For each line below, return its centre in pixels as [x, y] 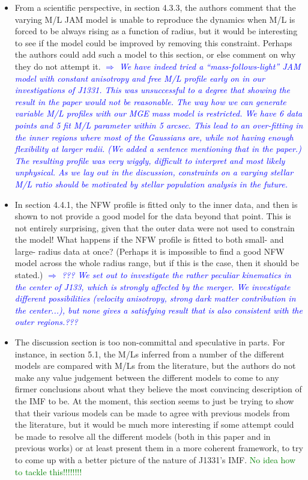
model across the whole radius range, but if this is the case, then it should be [157, 263]
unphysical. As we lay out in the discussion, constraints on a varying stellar [154, 172]
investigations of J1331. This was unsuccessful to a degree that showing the [152, 90]
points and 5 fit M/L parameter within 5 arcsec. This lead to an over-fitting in [159, 125]
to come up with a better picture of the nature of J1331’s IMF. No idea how [155, 459]
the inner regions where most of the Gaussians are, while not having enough [154, 137]
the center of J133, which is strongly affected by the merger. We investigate [152, 286]
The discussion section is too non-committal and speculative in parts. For [150, 342]
